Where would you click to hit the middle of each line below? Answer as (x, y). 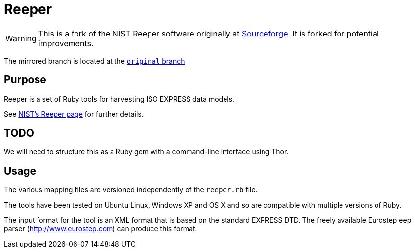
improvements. (66, 43)
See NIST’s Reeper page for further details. (74, 114)
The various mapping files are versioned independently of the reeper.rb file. (131, 190)
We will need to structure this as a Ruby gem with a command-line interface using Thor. (146, 152)
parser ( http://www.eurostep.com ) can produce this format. (101, 229)
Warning (21, 38)
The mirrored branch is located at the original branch (94, 61)
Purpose (25, 80)
